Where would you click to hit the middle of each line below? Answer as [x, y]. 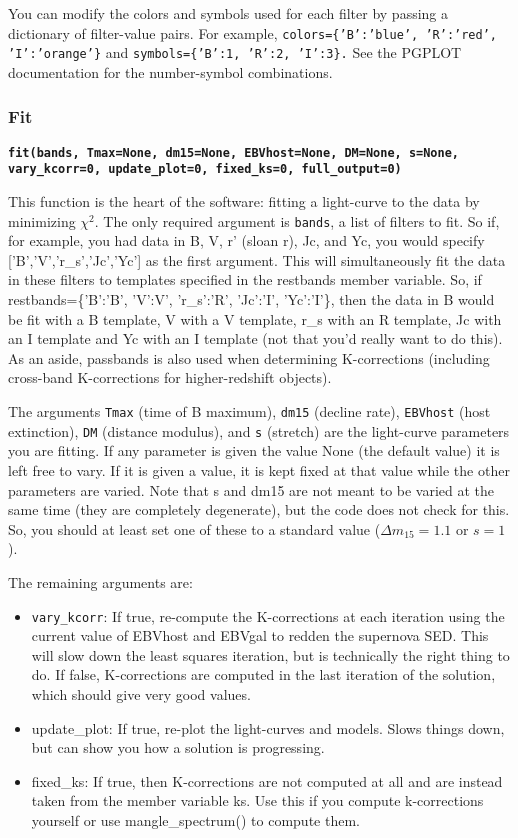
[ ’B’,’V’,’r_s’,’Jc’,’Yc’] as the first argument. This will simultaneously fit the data [257, 259]
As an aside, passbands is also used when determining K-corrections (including [249, 357]
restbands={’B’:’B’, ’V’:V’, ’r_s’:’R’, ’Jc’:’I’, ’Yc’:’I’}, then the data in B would [251, 299]
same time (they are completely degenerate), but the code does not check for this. [259, 509]
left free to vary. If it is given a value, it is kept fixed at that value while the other [259, 469]
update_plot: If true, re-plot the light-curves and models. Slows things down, [268, 727]
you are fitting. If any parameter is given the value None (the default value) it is [254, 450]
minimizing [42, 220]
